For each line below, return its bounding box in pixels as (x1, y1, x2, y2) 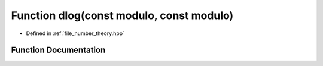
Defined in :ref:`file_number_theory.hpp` (26, 30, 125, 37)
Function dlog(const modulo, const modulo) (11, 9, 234, 22)
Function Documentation (11, 45, 106, 55)
